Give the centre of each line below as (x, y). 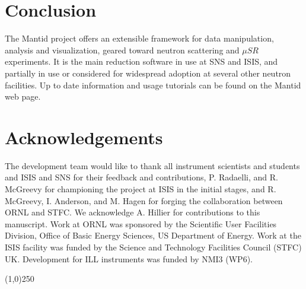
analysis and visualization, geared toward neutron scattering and (122, 50)
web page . (23, 96)
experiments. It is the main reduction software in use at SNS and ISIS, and (141, 61)
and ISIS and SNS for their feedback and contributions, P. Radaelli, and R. (141, 177)
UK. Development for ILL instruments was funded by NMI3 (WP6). (129, 258)
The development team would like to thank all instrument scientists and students (152, 165)
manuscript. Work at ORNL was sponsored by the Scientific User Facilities (141, 223)
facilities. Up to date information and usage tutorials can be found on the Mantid (153, 85)
